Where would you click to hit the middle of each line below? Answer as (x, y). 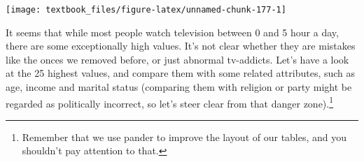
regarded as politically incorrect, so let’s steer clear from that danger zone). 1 (170, 102)
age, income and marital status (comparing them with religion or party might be (179, 87)
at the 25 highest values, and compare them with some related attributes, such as (181, 73)
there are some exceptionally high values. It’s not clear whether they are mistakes (181, 46)
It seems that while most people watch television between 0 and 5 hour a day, (172, 32)
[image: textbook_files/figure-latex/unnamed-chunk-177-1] (146, 10)
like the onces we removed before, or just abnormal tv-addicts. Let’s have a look (177, 59)
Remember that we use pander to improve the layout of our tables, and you (184, 137)
